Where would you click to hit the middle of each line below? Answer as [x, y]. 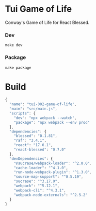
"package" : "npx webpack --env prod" [52, 122]
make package [18, 67]
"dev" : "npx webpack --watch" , [45, 118]
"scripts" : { [23, 114]
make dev [14, 45]
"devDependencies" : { [31, 159]
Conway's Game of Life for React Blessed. [47, 22]
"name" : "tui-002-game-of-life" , [43, 104]
